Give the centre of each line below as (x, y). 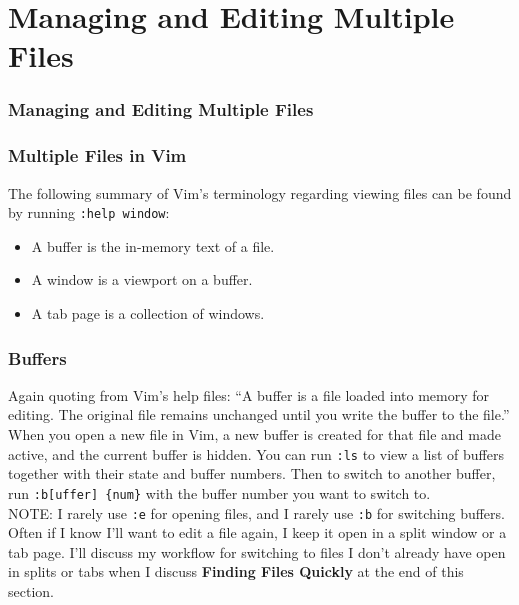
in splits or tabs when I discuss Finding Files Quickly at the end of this (236, 571)
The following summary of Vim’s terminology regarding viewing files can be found (260, 192)
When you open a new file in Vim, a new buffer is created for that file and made (254, 434)
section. (31, 591)
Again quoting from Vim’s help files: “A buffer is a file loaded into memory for (249, 394)
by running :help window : (89, 212)
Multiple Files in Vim (97, 155)
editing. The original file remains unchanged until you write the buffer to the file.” (259, 414)
